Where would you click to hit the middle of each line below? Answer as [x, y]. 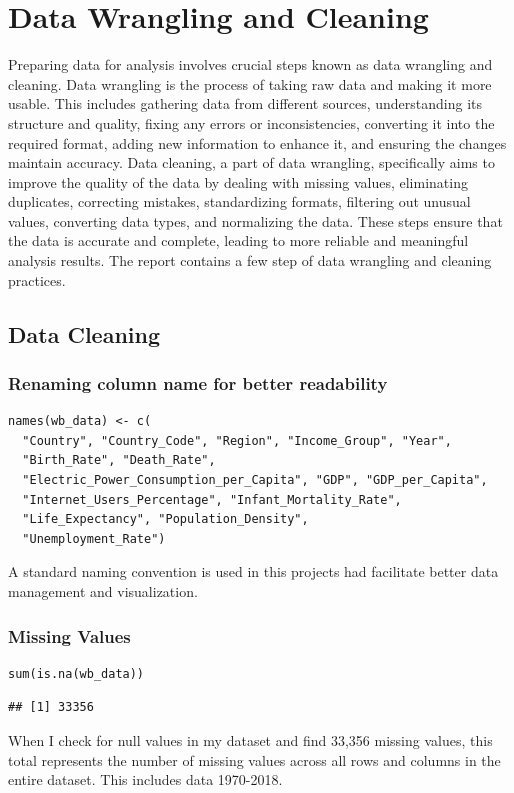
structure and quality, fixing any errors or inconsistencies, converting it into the [251, 122]
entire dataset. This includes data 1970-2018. [145, 779]
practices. [37, 279]
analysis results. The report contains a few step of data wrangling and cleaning [250, 260]
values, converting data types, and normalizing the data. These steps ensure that [255, 220]
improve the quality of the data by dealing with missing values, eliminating [238, 181]
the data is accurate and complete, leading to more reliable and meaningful [238, 240]
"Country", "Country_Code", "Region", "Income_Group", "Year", [237, 440]
